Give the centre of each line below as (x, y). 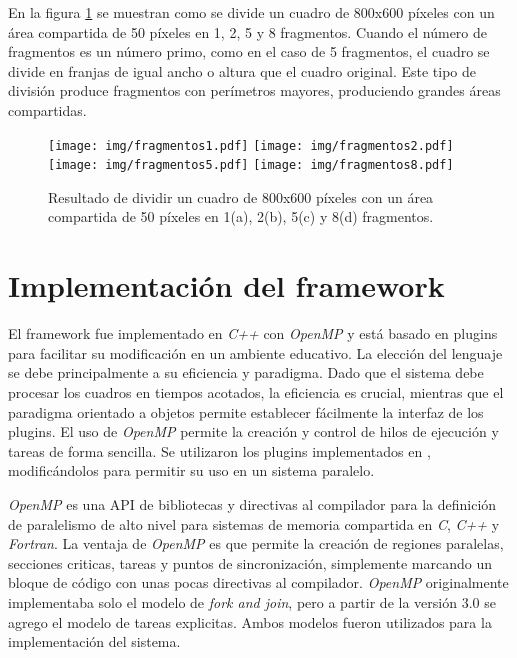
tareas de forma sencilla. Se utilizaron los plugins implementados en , (219, 450)
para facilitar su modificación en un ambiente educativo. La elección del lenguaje (255, 352)
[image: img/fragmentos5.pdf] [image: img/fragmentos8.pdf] (251, 165)
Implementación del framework (226, 285)
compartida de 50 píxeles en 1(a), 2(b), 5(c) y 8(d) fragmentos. (241, 216)
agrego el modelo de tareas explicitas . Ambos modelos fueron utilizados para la (250, 621)
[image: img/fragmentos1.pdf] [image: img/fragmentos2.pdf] (251, 145)
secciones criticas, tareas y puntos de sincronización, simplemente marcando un (250, 562)
